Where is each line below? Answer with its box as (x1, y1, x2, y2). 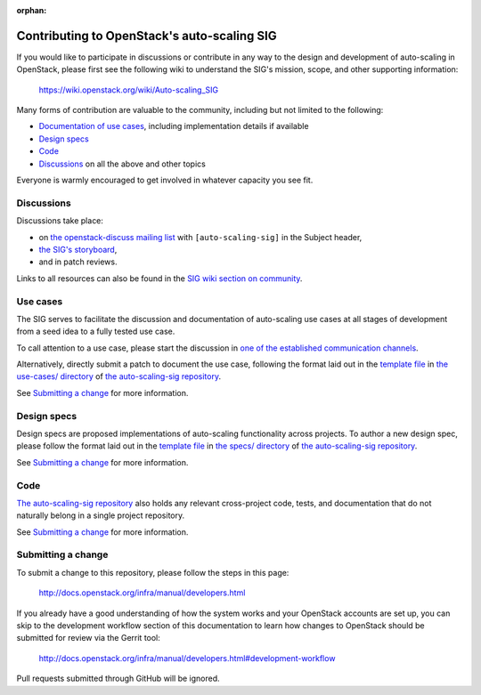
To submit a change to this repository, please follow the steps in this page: (16, 567, 289, 578)
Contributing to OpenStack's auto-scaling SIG (16, 28, 277, 44)
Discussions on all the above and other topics (38, 158, 207, 169)
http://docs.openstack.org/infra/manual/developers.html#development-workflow (38, 652, 336, 663)
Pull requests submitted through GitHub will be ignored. (16, 673, 220, 684)
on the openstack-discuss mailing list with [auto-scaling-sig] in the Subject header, (38, 231, 363, 242)
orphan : (16, 5, 47, 15)
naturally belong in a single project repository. (16, 510, 185, 521)
